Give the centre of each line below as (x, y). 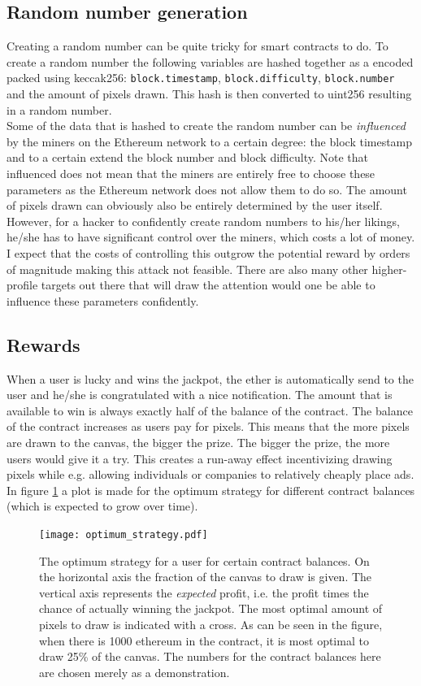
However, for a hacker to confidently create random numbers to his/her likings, (203, 221)
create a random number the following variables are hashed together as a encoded (210, 61)
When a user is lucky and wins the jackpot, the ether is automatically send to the (210, 378)
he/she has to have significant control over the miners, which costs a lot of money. (211, 237)
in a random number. (59, 109)
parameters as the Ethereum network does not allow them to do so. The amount (207, 189)
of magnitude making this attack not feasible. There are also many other (187, 269)
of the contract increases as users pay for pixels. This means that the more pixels (208, 426)
